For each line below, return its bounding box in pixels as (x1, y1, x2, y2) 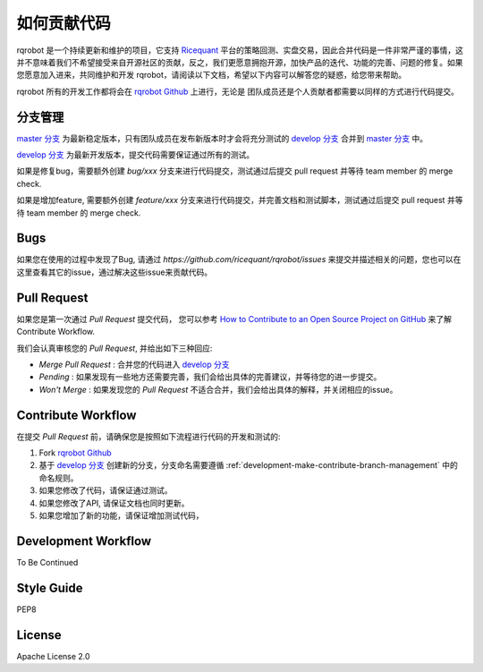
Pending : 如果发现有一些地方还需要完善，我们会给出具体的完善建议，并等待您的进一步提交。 (38, 371, 382, 382)
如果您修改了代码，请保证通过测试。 (38, 485, 173, 496)
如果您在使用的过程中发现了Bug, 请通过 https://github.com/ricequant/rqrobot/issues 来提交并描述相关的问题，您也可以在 (16, 254, 462, 265)
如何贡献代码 (16, 13, 112, 33)
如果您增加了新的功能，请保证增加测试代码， (38, 510, 204, 521)
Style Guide (16, 580, 84, 595)
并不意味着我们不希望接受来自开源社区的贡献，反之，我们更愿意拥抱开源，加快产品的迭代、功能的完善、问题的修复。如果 (16, 56, 463, 67)
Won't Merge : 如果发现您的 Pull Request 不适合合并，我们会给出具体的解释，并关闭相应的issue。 (38, 384, 398, 395)
